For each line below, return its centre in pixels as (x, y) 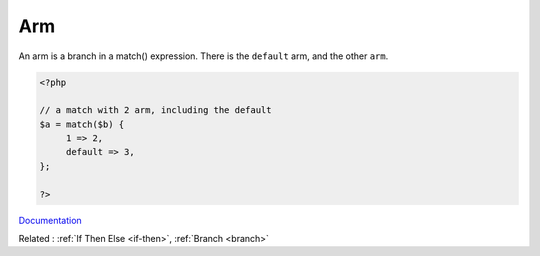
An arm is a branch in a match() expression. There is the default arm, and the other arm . (203, 56)
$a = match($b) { (82, 124)
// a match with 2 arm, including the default (155, 110)
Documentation (50, 220)
